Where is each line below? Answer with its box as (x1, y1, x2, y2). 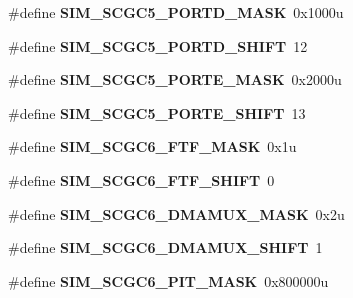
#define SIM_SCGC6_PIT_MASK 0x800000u (8, 270, 329, 291)
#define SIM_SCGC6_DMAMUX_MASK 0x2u (8, 203, 345, 224)
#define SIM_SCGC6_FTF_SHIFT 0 (8, 169, 275, 190)
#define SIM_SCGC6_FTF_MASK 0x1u (8, 136, 297, 157)
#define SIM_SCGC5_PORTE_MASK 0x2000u (8, 69, 342, 90)
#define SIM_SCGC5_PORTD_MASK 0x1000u (8, 2, 344, 22)
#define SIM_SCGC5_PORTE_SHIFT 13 (8, 102, 306, 123)
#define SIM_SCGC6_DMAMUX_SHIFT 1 (8, 237, 323, 258)
